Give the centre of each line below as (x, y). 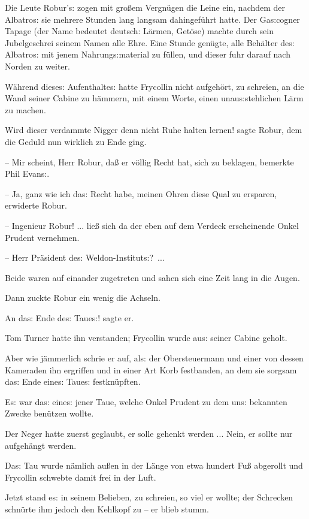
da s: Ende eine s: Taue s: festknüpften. (73, 381)
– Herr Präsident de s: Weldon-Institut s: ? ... (85, 257)
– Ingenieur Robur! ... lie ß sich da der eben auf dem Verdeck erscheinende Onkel (152, 225)
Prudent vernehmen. (42, 237)
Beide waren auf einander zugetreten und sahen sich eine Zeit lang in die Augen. (152, 277)
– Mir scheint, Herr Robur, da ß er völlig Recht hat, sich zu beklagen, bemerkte (149, 162)
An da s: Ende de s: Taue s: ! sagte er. (69, 317)
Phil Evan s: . (27, 173)
